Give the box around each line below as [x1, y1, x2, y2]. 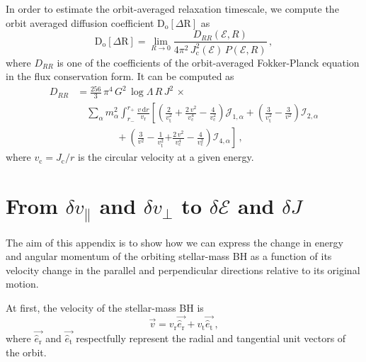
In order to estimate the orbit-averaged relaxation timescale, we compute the [6, 1, 339, 16]
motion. [6, 276, 39, 291]
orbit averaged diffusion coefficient [6, 15, 154, 30]
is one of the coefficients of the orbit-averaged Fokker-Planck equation [57, 55, 360, 69]
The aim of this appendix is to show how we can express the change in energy [6, 234, 343, 249]
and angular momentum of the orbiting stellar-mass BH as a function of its [6, 249, 332, 264]
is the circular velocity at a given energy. [77, 149, 254, 164]
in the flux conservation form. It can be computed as [6, 69, 234, 84]
